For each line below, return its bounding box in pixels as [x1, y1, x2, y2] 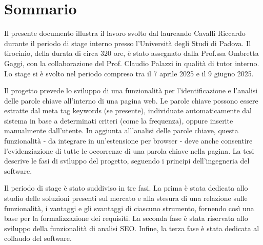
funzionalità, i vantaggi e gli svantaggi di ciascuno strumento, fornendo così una [4, 202, 254, 213]
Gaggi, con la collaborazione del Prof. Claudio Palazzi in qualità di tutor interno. [4, 57, 259, 68]
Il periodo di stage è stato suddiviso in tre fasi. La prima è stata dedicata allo [4, 182, 248, 193]
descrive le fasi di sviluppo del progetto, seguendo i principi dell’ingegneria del [4, 155, 250, 166]
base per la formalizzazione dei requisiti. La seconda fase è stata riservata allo [4, 213, 248, 223]
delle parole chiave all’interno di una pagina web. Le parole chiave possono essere [4, 95, 258, 106]
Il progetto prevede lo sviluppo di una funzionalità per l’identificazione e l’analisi [4, 85, 258, 96]
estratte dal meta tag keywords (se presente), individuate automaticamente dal [4, 105, 252, 116]
